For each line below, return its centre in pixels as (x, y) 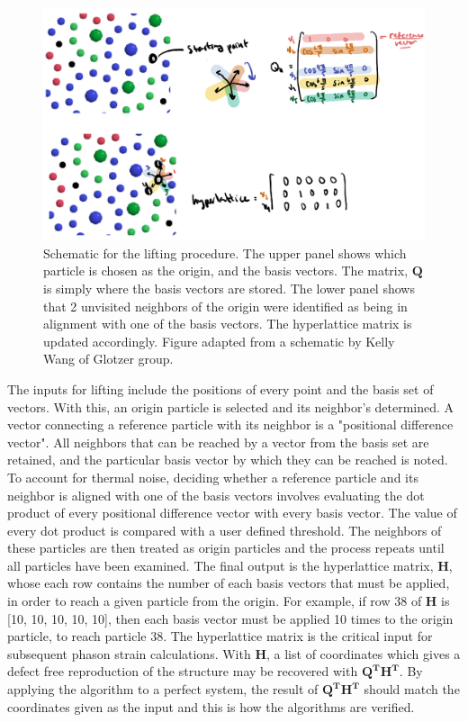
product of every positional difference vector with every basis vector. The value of (232, 513)
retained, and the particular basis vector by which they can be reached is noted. (228, 460)
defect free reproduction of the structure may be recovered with (183, 671)
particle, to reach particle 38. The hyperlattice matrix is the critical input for (220, 636)
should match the (412, 689)
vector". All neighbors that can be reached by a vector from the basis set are (218, 442)
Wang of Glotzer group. (108, 359)
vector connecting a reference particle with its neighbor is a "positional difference (230, 424)
